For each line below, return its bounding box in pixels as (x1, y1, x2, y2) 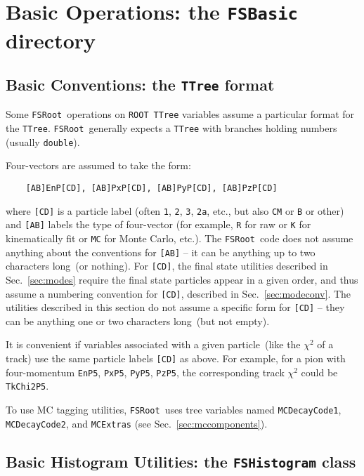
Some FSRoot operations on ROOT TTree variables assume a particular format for (6, 107, 355, 121)
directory (6, 25, 96, 54)
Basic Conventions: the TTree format (6, 74, 275, 95)
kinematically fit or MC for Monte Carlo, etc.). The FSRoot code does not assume (6, 231, 353, 245)
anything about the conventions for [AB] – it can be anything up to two (6, 244, 316, 259)
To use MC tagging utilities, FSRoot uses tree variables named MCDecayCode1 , (6, 402, 342, 417)
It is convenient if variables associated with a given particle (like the (6, 337, 301, 352)
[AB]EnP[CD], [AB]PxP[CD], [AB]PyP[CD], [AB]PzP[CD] (25, 183, 278, 194)
